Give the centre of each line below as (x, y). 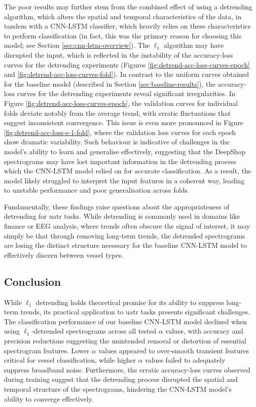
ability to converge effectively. (49, 398)
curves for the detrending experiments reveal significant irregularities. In (126, 93)
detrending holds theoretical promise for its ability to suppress (130, 302)
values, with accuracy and (204, 331)
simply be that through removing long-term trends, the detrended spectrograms (125, 235)
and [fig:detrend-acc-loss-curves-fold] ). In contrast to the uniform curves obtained (127, 74)
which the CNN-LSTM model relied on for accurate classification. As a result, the (128, 171)
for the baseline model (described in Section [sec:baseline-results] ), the (110, 84)
